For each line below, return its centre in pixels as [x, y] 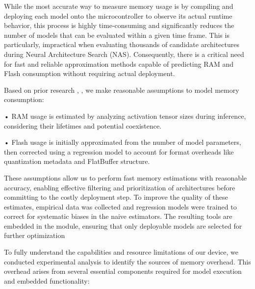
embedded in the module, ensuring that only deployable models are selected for [123, 225]
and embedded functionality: [47, 280]
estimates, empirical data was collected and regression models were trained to [120, 206]
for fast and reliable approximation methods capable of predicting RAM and [119, 64]
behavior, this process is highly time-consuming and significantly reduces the [119, 25]
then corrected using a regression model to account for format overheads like [119, 151]
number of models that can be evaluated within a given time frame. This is [117, 35]
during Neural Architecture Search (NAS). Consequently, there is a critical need [124, 54]
